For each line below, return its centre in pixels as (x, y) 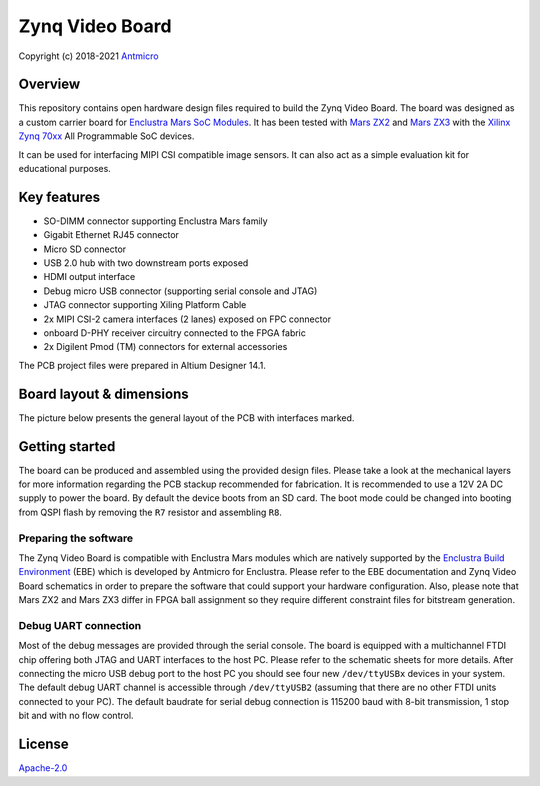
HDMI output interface (89, 277)
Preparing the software (76, 538)
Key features (59, 196)
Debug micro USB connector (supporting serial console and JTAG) (180, 291)
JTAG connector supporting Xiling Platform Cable (145, 305)
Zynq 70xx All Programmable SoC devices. (106, 136)
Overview (49, 84)
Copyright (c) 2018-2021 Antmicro (88, 56)
